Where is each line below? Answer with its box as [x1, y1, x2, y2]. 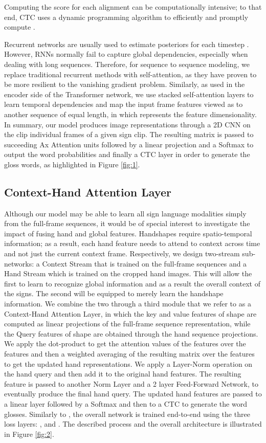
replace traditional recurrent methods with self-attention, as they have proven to [4, 69, 257, 79]
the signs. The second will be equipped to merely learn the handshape [4, 288, 224, 299]
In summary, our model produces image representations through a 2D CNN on [4, 119, 251, 129]
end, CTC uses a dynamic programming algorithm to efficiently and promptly [4, 11, 249, 22]
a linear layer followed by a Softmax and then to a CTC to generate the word [4, 398, 247, 409]
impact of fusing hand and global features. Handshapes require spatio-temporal [4, 228, 252, 238]
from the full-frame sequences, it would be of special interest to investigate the [4, 218, 250, 229]
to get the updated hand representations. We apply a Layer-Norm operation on [4, 358, 253, 369]
